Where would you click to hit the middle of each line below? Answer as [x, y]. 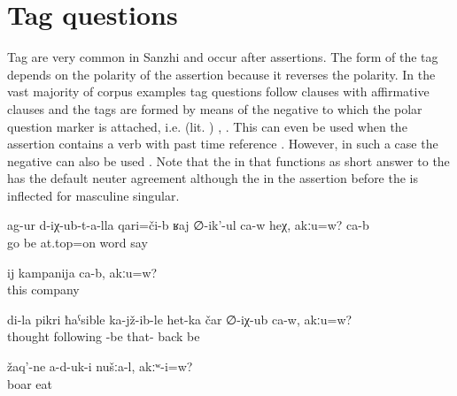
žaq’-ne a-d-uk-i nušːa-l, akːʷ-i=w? [100, 366]
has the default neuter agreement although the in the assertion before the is [213, 178]
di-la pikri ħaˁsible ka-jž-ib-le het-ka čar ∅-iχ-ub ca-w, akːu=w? [180, 319]
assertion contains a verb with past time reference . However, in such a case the [223, 144]
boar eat [30, 383]
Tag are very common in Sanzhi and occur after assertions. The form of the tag [223, 57]
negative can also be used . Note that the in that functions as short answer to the [228, 160]
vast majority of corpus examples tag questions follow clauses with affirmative [218, 91]
